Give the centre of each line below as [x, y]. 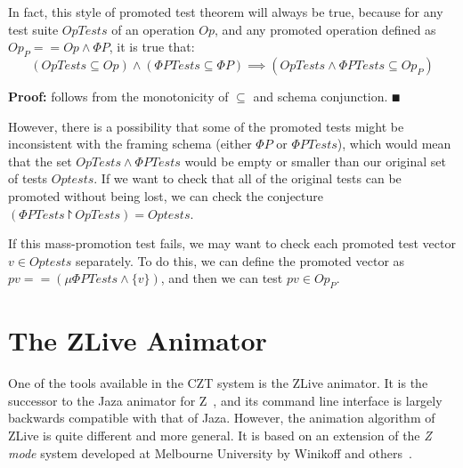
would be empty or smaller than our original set [316, 161]
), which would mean [394, 144]
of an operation [153, 29]
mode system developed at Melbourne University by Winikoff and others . [210, 452]
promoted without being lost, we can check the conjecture [166, 195]
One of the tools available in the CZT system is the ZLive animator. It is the [218, 383]
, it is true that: [152, 47]
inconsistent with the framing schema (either [130, 144]
